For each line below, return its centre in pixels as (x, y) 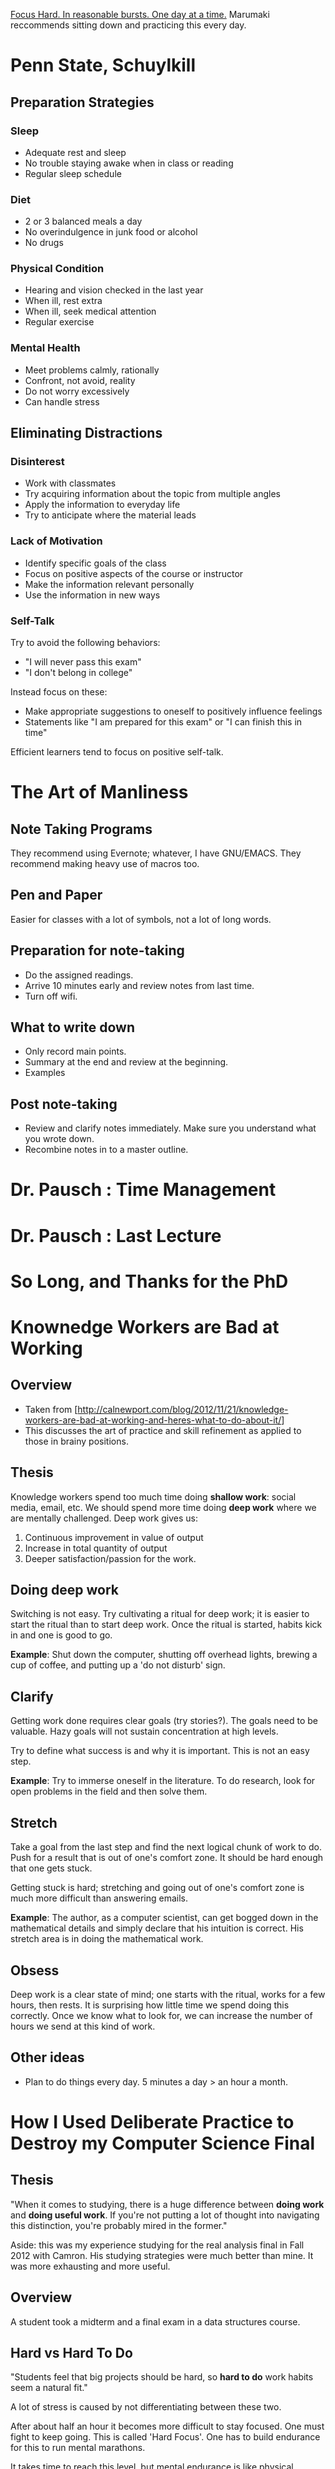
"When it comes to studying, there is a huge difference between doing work (167, 2204)
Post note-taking (64, 1104)
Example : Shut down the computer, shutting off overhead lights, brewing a (164, 1655)
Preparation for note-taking (97, 950)
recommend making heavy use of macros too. (105, 864)
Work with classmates (70, 483)
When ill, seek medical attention (90, 311)
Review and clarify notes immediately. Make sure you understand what (170, 1128)
